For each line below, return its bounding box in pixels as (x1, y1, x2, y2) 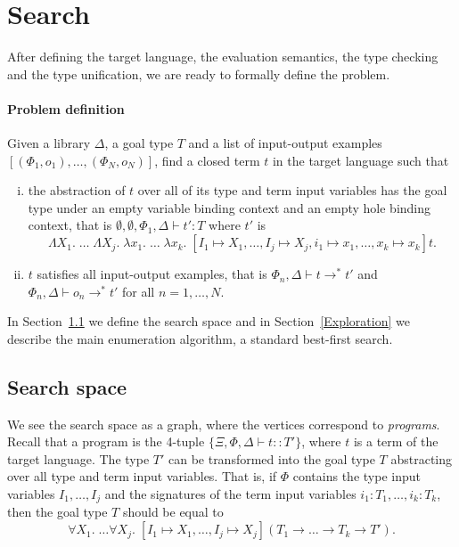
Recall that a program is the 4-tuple (7, 432, 205, 451)
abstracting (390, 449, 452, 468)
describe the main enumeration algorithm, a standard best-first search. (7, 329, 393, 347)
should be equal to (122, 502, 224, 521)
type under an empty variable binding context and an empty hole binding (28, 198, 431, 216)
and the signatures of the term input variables (104, 485, 357, 503)
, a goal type (104, 134, 174, 152)
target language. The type (7, 449, 150, 468)
